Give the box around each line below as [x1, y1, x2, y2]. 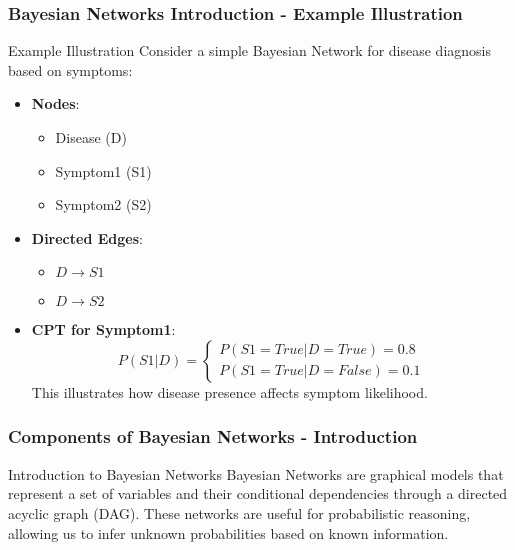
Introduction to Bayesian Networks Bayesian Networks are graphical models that [8, 463, 504, 484]
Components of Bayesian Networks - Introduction [8, 424, 418, 449]
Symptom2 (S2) [55, 194, 152, 215]
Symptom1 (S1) [55, 160, 152, 181]
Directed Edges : [31, 227, 143, 248]
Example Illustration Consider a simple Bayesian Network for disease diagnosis [8, 40, 491, 61]
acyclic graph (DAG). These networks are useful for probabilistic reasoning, [8, 502, 471, 523]
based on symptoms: [8, 59, 133, 80]
